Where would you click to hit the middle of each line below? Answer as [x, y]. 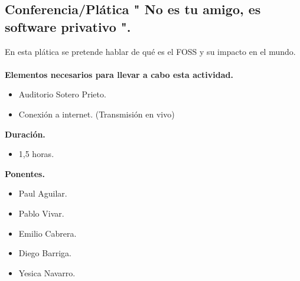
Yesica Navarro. [47, 272]
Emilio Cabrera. [48, 233]
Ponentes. [25, 173]
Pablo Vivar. [41, 213]
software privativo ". [68, 26]
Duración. [25, 134]
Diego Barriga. [45, 253]
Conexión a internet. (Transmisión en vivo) [97, 114]
